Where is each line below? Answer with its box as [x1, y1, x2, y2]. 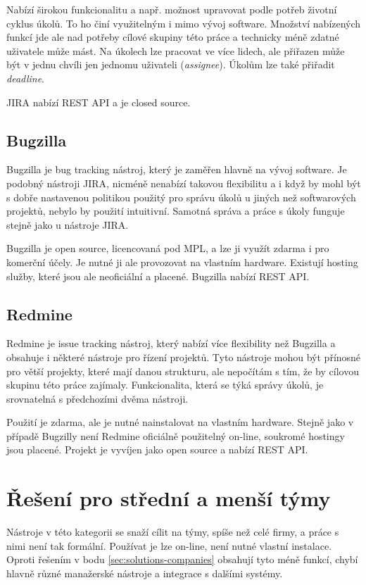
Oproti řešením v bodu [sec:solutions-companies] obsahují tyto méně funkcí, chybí [6, 552, 358, 567]
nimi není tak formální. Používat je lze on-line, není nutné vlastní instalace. [6, 538, 332, 553]
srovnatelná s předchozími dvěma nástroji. [6, 391, 189, 405]
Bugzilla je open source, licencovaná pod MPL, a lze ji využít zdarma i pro [6, 241, 329, 256]
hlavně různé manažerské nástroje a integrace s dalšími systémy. [6, 565, 283, 580]
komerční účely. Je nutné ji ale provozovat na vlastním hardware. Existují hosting [6, 254, 358, 269]
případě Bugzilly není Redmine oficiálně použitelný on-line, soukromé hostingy [6, 428, 345, 443]
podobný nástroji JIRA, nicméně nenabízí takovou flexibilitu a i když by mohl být [6, 175, 361, 190]
